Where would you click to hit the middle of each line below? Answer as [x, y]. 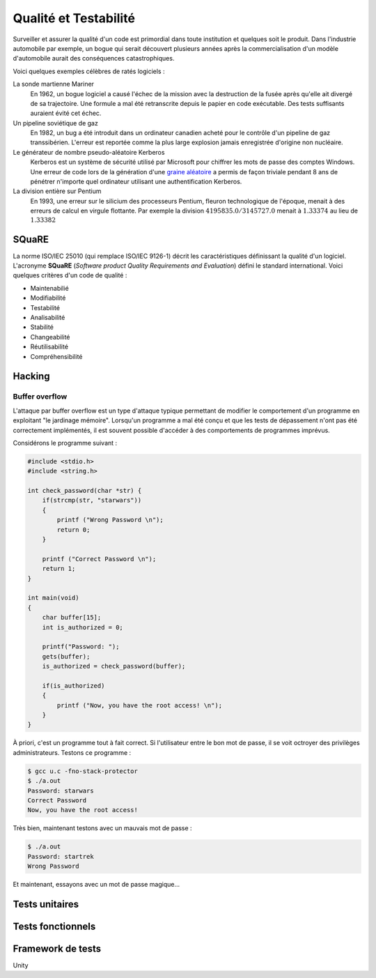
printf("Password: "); [81, 647]
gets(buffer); [66, 656]
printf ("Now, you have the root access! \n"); [140, 705]
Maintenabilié [49, 288]
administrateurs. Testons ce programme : [72, 752]
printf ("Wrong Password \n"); [110, 520]
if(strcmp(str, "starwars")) [92, 501]
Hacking [31, 376]
